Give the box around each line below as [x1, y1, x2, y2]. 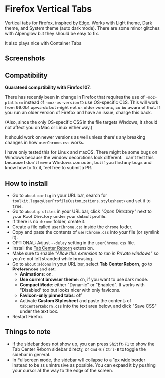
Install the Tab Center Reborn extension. [12, 245, 95, 251]
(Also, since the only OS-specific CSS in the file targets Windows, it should [5, 119, 158, 125]
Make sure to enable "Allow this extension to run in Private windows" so [12, 250, 159, 256]
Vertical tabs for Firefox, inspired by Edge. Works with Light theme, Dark [5, 20, 152, 26]
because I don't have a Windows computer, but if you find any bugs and [5, 160, 152, 165]
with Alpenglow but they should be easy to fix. [5, 30, 100, 36]
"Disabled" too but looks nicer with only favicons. [19, 287, 121, 293]
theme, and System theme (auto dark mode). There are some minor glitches [5, 25, 160, 31]
